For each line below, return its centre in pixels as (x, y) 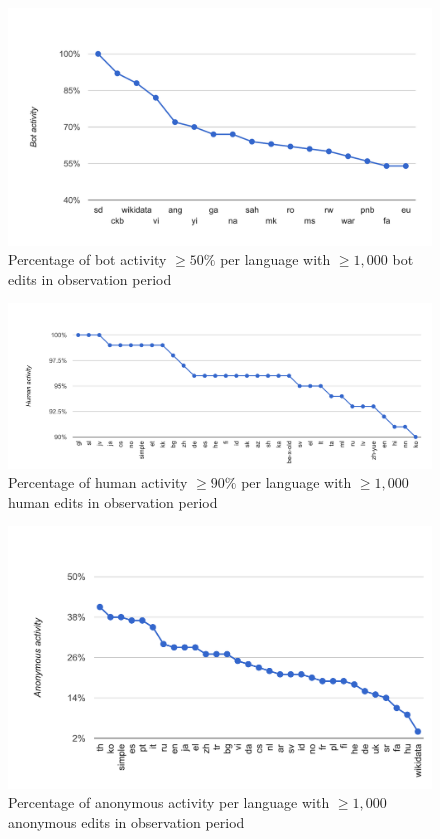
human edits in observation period (113, 501)
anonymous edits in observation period (126, 821)
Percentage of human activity (98, 482)
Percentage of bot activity (87, 259)
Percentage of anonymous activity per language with (169, 802)
